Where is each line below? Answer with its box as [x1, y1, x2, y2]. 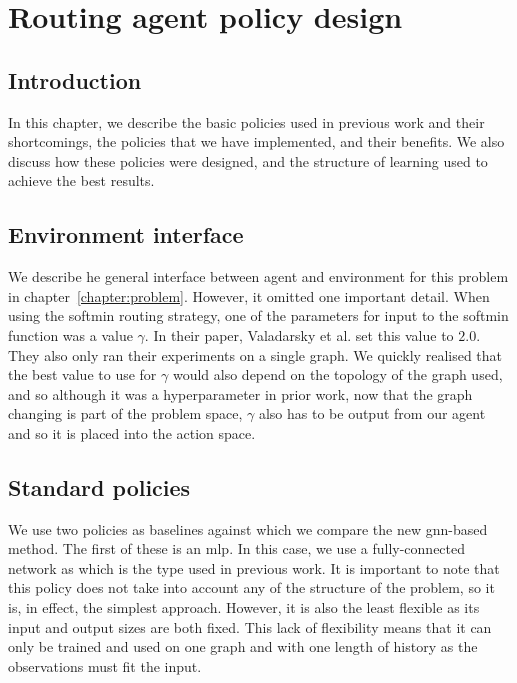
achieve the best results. [8, 170, 155, 191]
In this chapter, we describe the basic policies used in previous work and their [8, 111, 485, 132]
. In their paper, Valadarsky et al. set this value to [144, 324, 454, 345]
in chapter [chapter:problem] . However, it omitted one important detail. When [8, 285, 490, 306]
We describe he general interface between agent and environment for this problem [8, 266, 509, 287]
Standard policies [8, 471, 191, 502]
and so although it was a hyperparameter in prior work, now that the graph [8, 383, 473, 404]
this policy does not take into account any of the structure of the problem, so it [8, 577, 495, 598]
